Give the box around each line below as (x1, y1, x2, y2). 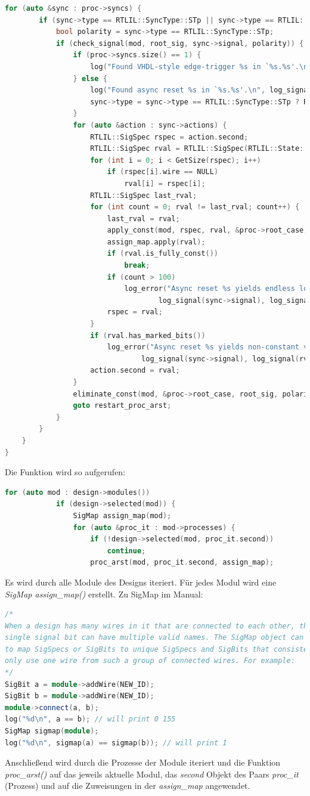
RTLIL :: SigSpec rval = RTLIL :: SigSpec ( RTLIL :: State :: (90, 144, 308, 153)
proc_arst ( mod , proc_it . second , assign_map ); (90, 558, 274, 567)
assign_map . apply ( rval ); (107, 237, 206, 246)
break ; (124, 261, 150, 270)
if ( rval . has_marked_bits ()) (90, 331, 206, 340)
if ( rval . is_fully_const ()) (107, 249, 219, 258)
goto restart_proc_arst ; (73, 401, 172, 410)
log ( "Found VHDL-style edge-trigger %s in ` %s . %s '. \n (90, 62, 308, 71)
